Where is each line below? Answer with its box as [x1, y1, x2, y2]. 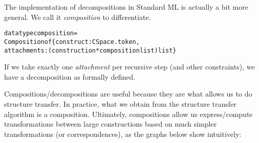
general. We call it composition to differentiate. [4, 11, 151, 22]
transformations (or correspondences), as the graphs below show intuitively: [4, 128, 242, 139]
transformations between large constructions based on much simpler [4, 118, 217, 129]
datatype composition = [4, 30, 78, 37]
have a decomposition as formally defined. [4, 71, 136, 82]
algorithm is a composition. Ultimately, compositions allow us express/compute [4, 108, 253, 119]
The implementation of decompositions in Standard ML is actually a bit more [4, 2, 248, 12]
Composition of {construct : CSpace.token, [4, 38, 140, 45]
